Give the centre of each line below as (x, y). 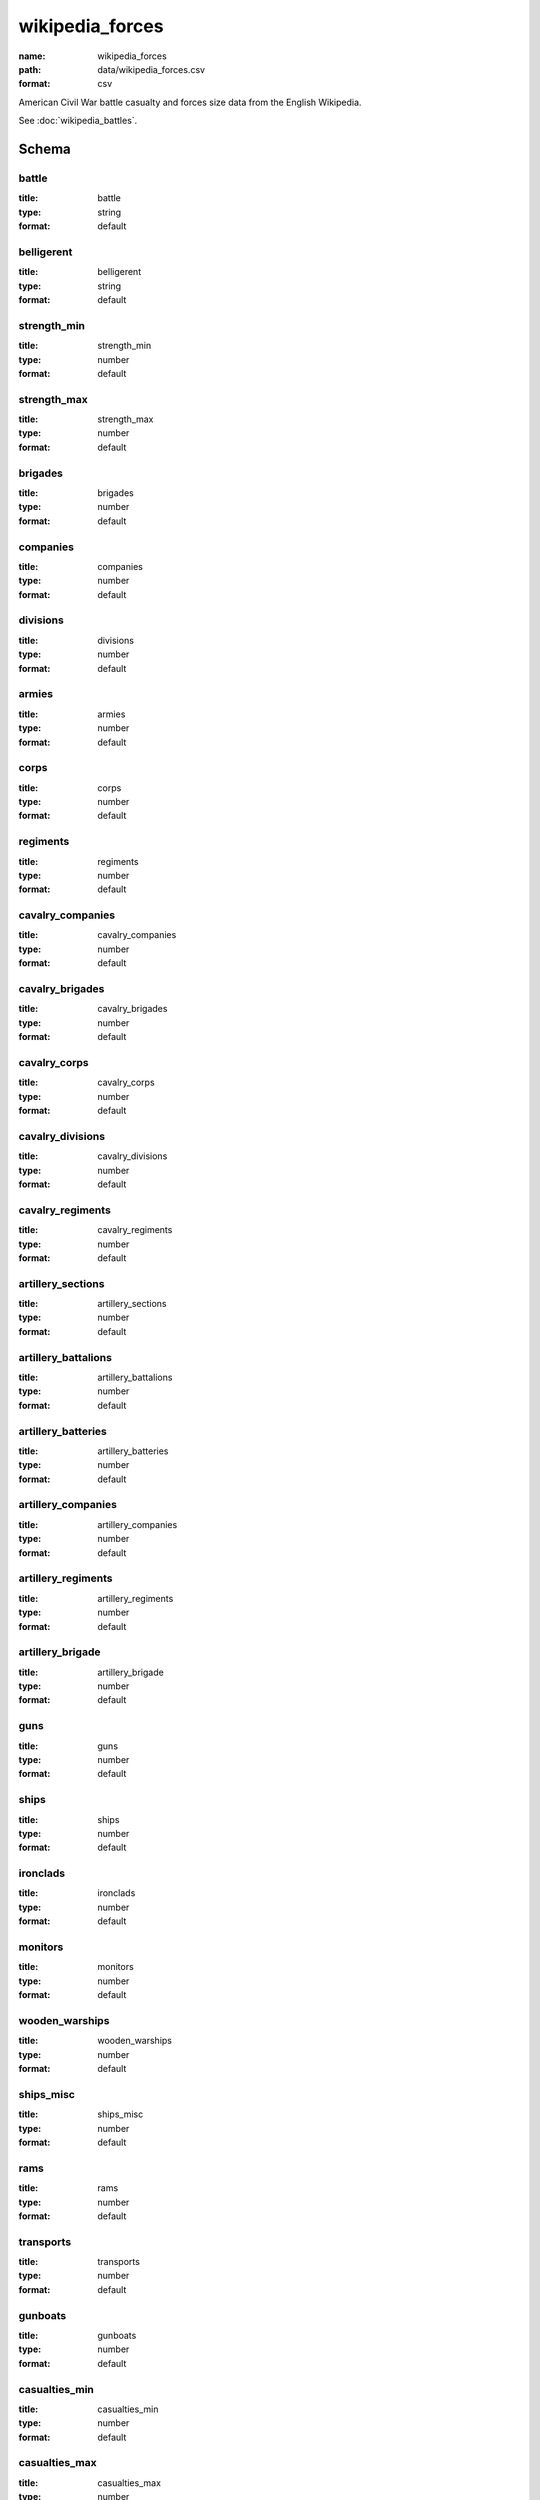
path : (30, 69)
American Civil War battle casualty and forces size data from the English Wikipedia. (190, 102)
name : (32, 56)
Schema (45, 148)
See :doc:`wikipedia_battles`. (78, 121)
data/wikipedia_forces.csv (151, 69)
